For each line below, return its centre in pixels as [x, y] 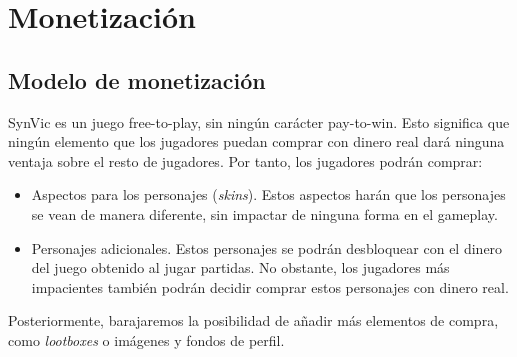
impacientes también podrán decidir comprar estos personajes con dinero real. [270, 286]
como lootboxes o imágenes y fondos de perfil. [146, 339]
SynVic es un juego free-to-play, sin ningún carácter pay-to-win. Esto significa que [259, 121]
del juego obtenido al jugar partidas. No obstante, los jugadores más [240, 267]
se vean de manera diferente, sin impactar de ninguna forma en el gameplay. [264, 213]
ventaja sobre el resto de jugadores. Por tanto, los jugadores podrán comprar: [245, 160]
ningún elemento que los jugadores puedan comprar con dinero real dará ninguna [256, 141]
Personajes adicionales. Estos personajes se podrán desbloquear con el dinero [267, 247]
